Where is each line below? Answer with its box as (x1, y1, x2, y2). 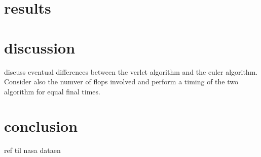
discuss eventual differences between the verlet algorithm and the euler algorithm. (4, 66, 258, 77)
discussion (4, 37, 76, 58)
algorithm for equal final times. (4, 86, 100, 96)
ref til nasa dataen (4, 145, 61, 155)
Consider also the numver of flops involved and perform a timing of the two (4, 76, 238, 87)
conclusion (4, 116, 78, 136)
